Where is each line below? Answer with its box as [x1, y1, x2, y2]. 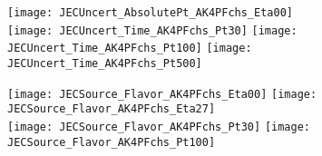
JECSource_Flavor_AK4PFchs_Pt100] [7, 135, 216, 149]
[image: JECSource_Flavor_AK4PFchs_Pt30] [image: [7, 120, 310, 133]
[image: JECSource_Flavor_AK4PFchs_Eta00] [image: [7, 87, 317, 101]
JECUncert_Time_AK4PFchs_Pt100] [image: [7, 42, 252, 55]
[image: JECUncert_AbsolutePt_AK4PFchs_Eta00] [7, 6, 293, 19]
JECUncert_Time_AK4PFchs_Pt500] [7, 56, 202, 70]
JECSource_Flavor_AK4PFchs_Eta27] [7, 102, 216, 116]
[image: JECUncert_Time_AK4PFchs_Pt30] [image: [7, 24, 298, 37]
